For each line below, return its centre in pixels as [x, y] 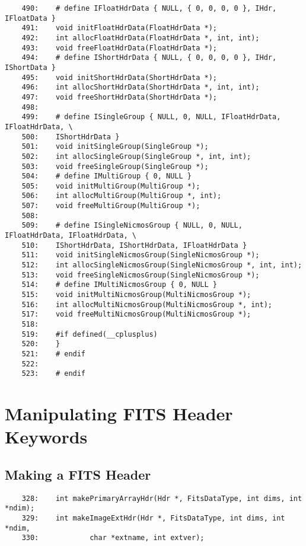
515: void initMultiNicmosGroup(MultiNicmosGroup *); [136, 295]
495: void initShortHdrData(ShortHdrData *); [119, 77]
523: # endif [54, 374]
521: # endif [54, 354]
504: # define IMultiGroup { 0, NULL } [106, 176]
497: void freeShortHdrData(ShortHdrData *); [119, 97]
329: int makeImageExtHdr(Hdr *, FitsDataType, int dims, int [153, 518]
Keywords [46, 437]
